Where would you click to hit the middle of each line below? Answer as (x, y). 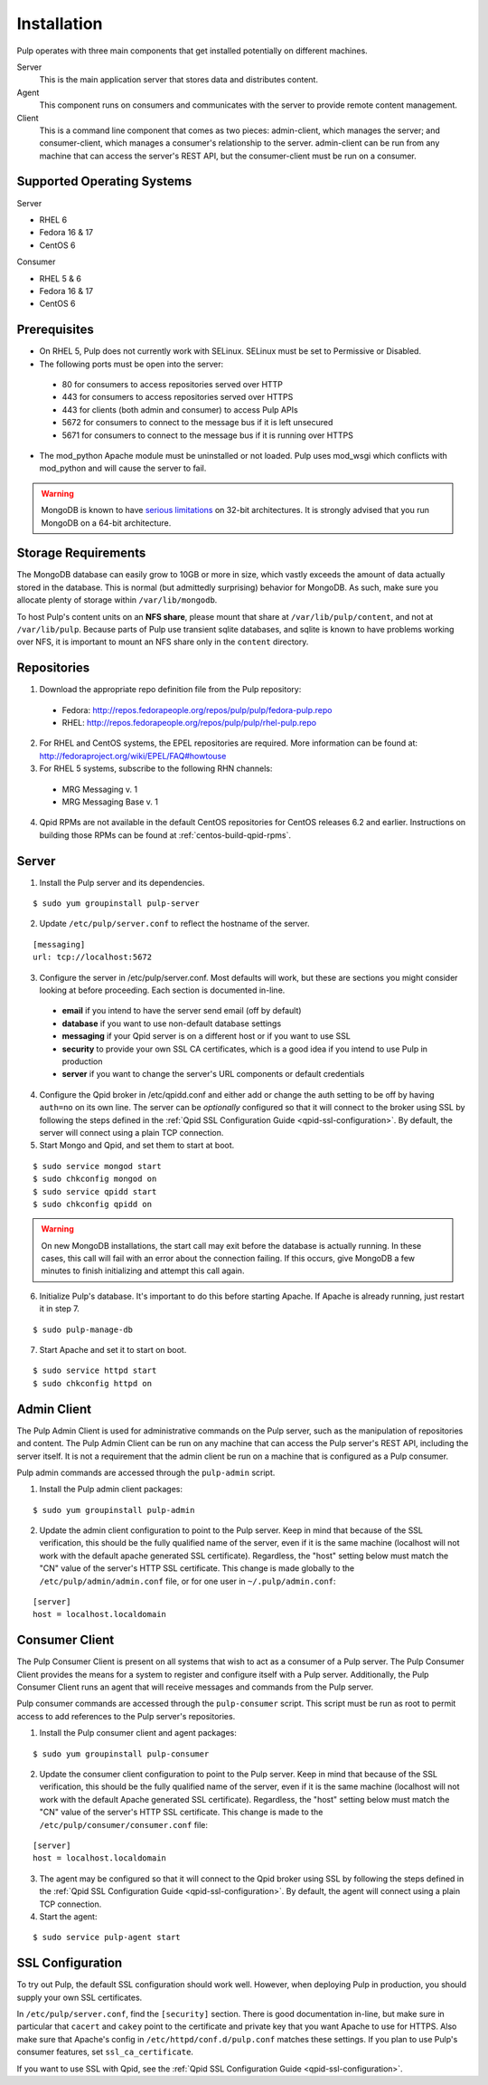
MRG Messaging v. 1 (100, 789)
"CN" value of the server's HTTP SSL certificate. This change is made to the (181, 1812)
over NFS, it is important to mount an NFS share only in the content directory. (163, 642)
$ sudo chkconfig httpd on (93, 1383)
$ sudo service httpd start (95, 1371)
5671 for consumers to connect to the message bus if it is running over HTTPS (208, 435)
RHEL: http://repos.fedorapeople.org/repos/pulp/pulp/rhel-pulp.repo (189, 723)
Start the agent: (68, 1916)
